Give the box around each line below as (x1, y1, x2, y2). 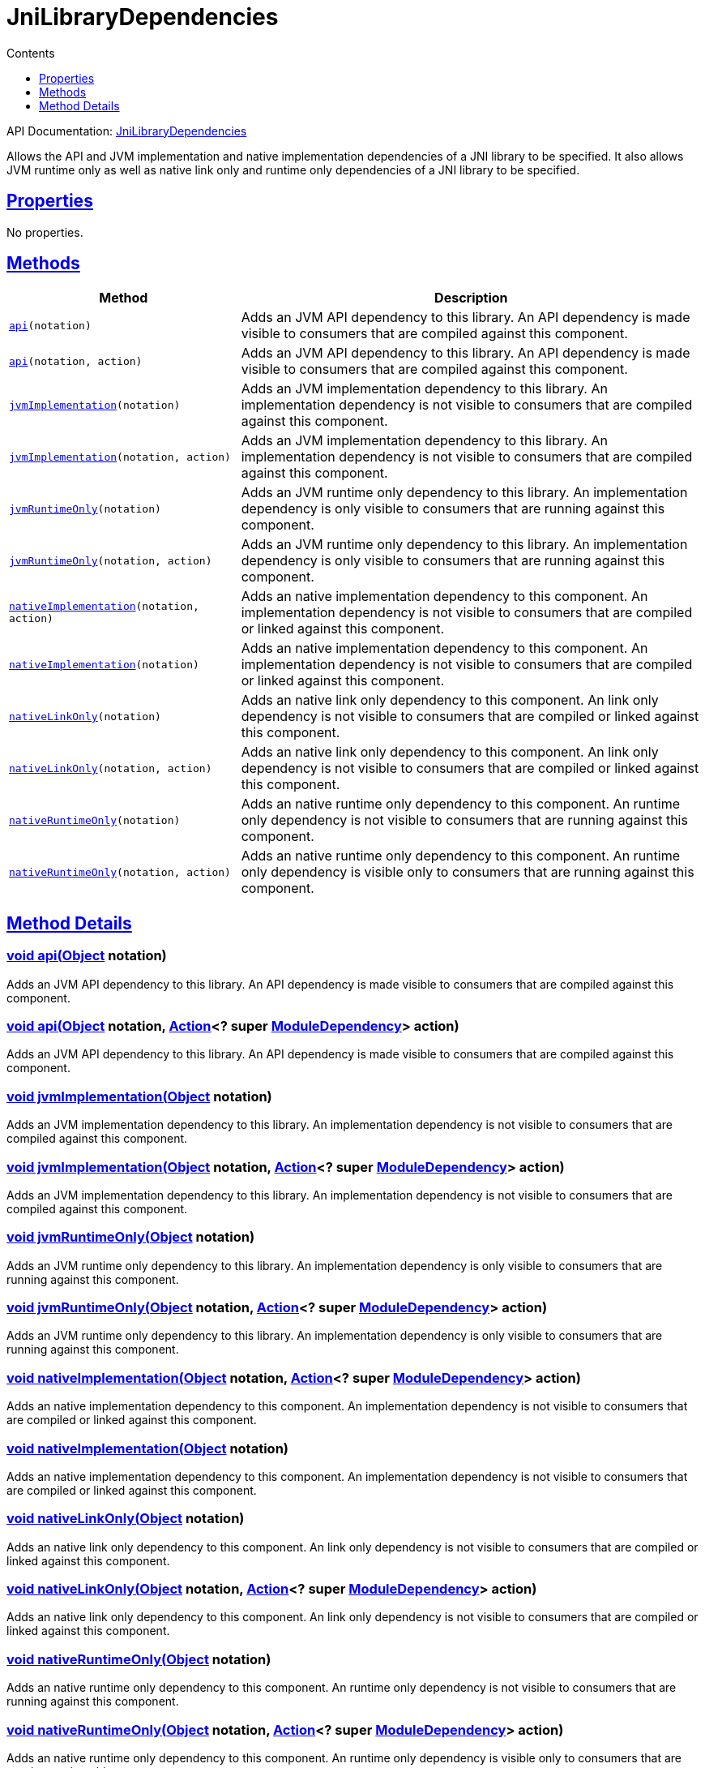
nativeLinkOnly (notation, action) (9, 762, 212, 775)
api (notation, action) (9, 354, 143, 367)
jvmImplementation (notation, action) (9, 450, 231, 463)
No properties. (6, 225, 83, 239)
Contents (6, 45, 55, 60)
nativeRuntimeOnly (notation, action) (9, 865, 231, 878)
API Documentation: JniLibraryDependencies (6, 123, 247, 138)
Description (434, 290, 508, 307)
